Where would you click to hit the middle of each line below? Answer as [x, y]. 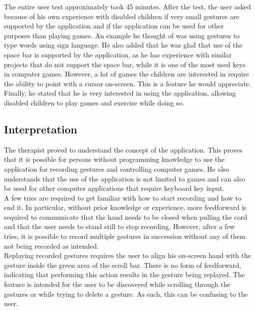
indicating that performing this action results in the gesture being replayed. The [125, 274]
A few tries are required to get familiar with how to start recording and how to [123, 197]
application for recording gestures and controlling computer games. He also [117, 168]
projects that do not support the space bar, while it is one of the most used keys [125, 64]
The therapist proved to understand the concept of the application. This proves [123, 149]
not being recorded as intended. [51, 245]
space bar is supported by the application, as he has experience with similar [118, 54]
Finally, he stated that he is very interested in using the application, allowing [120, 93]
